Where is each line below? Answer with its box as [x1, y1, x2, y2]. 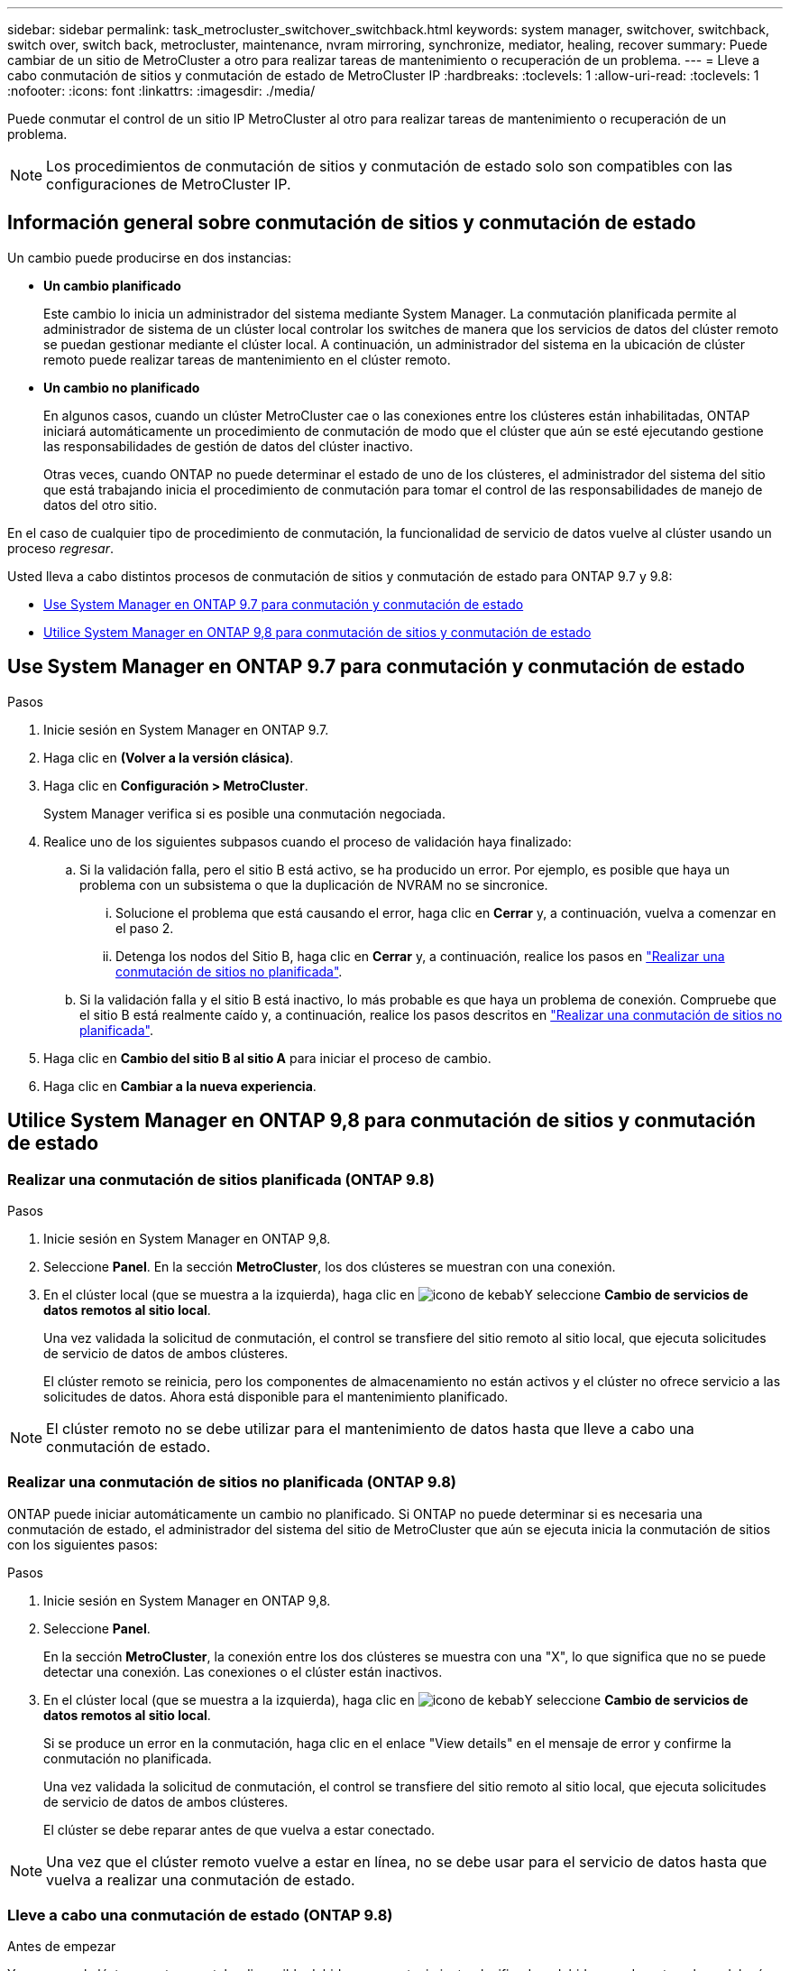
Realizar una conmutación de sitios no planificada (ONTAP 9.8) [7, 1473, 457, 1492]
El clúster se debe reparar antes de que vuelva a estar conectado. [43, 1821, 436, 1837]
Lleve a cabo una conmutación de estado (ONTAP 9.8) [7, 1906, 393, 1925]
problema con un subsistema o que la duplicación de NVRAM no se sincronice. [79, 876, 548, 893]
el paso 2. [115, 920, 174, 936]
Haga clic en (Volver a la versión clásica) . [43, 749, 294, 765]
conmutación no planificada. [43, 1750, 212, 1766]
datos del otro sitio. [43, 496, 158, 513]
